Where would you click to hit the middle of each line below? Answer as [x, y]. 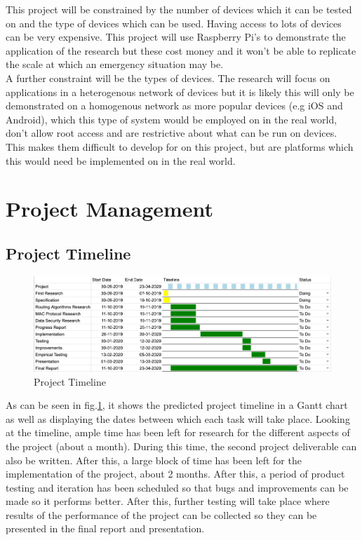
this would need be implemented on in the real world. [121, 160]
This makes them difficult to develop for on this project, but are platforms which [180, 146]
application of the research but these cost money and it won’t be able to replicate [181, 50]
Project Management [110, 209]
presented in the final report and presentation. [105, 528]
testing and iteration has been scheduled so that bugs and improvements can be [177, 487]
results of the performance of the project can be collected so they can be [161, 514]
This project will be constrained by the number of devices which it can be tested [179, 9]
